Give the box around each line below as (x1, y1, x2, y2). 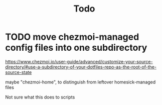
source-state (5, 69, 32, 75)
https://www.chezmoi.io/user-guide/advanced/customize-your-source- (5, 58, 153, 64)
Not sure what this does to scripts (5, 94, 75, 100)
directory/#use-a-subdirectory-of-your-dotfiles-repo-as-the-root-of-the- (5, 64, 157, 70)
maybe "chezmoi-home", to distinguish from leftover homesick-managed (5, 79, 156, 85)
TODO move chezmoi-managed (5, 31, 139, 43)
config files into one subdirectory (5, 42, 147, 53)
